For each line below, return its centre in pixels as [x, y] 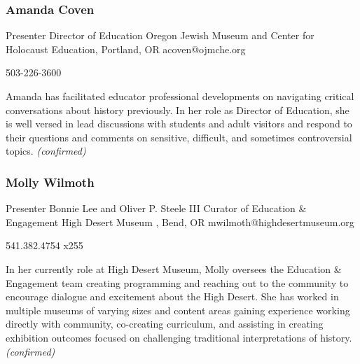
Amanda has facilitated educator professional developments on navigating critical [180, 96]
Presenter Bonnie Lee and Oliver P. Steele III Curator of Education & [156, 208]
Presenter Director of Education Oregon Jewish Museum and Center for [160, 35]
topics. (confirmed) [46, 151]
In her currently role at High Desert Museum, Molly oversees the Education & [174, 268]
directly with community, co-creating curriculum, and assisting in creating [165, 324]
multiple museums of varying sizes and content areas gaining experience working [178, 310]
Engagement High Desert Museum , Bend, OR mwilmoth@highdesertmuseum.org [180, 222]
